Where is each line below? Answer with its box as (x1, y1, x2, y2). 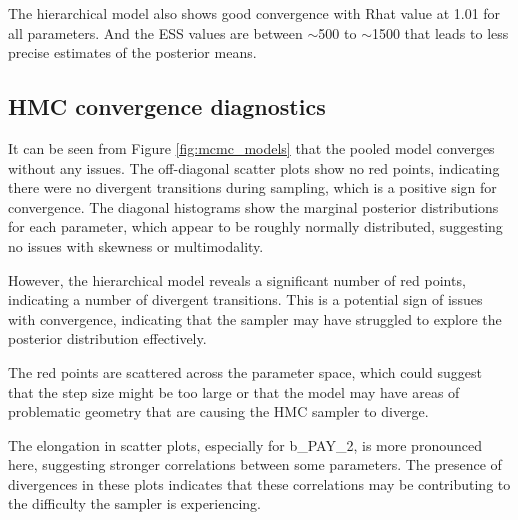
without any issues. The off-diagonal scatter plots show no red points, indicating (8, 157, 500, 178)
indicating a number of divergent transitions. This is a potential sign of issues (8, 289, 483, 310)
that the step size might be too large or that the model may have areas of (8, 381, 460, 402)
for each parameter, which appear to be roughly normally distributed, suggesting (8, 216, 503, 237)
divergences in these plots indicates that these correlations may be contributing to (8, 473, 511, 494)
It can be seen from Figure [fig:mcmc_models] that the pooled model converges (8, 137, 495, 158)
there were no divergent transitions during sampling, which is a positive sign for (8, 177, 497, 198)
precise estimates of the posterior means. (8, 42, 257, 63)
